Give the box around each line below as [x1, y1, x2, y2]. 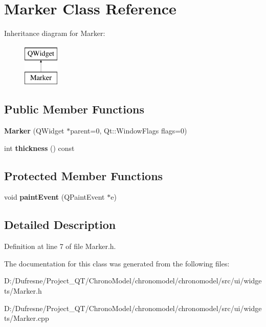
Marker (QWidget [4, 125, 64, 136]
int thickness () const [4, 142, 75, 153]
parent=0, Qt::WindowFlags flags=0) [70, 125, 187, 136]
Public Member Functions [4, 101, 144, 117]
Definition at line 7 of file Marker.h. [4, 241, 116, 252]
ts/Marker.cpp [4, 313, 49, 323]
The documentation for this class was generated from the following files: [4, 258, 230, 268]
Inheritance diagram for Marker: [4, 28, 105, 39]
